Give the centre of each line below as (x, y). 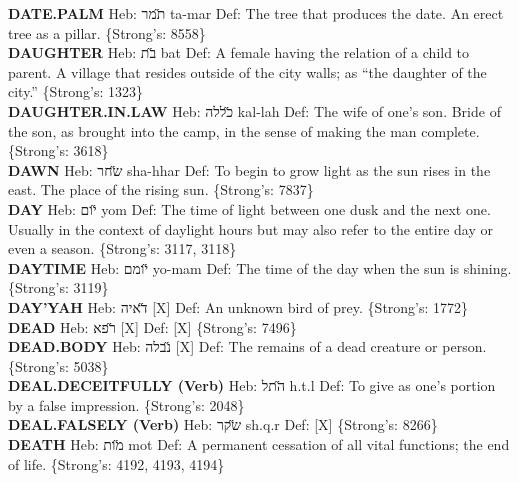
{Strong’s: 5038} (58, 365)
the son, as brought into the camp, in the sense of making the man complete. (244, 130)
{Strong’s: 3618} (58, 150)
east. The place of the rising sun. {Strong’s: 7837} (161, 189)
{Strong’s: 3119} (58, 287)
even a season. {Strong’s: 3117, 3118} (122, 248)
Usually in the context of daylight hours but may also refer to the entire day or (250, 228)
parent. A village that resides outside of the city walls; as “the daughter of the (247, 71)
